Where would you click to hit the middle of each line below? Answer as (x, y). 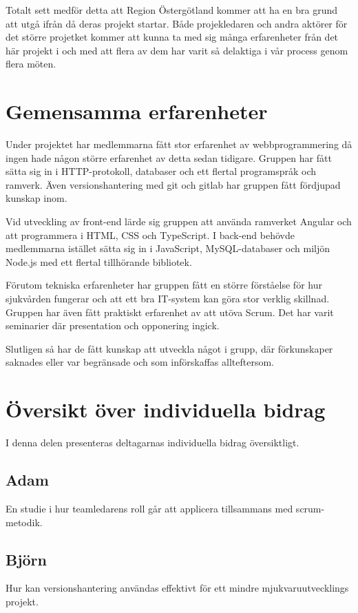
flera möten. (31, 64)
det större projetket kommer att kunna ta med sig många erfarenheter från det (172, 37)
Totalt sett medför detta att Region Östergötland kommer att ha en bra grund (171, 10)
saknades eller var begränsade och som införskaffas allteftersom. (140, 362)
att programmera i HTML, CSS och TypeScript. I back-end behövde (150, 235)
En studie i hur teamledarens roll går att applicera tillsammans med (149, 508)
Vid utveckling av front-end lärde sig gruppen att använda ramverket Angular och (179, 221)
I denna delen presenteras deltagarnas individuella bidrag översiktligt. (152, 443)
